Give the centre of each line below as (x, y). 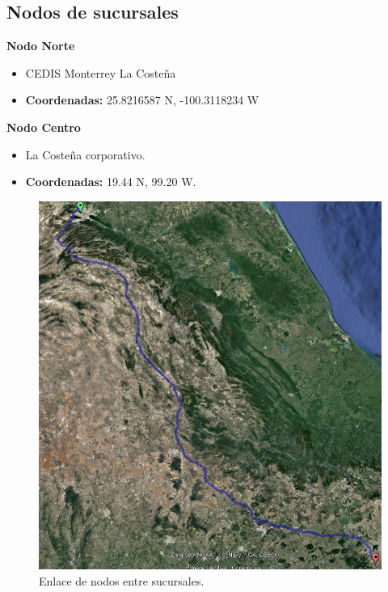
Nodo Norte (41, 46)
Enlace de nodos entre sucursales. (122, 580)
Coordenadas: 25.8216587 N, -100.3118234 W (142, 100)
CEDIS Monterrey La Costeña (101, 72)
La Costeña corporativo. (85, 154)
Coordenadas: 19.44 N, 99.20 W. (111, 182)
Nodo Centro (44, 127)
